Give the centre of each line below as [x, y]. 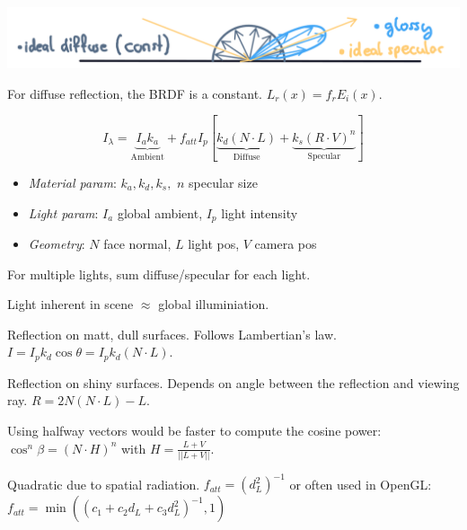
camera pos [286, 244]
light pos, [214, 244]
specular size [223, 182]
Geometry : [57, 244]
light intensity [260, 212]
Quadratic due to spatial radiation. [104, 484]
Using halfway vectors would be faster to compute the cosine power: [194, 431]
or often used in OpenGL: [361, 484]
